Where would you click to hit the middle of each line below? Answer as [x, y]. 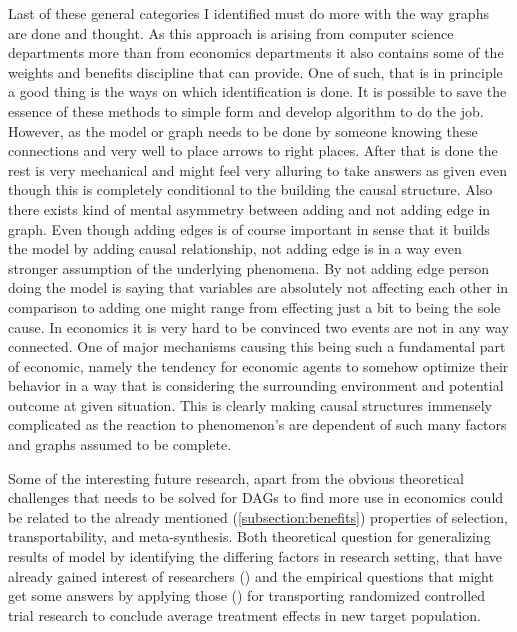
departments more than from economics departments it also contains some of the [256, 52]
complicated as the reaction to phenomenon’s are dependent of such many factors [257, 424]
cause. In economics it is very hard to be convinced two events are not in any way [258, 326]
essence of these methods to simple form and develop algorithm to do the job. [246, 110]
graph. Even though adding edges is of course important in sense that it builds [249, 228]
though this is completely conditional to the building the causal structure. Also [250, 189]
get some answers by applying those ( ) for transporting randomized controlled [247, 595]
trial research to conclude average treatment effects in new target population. [244, 614]
